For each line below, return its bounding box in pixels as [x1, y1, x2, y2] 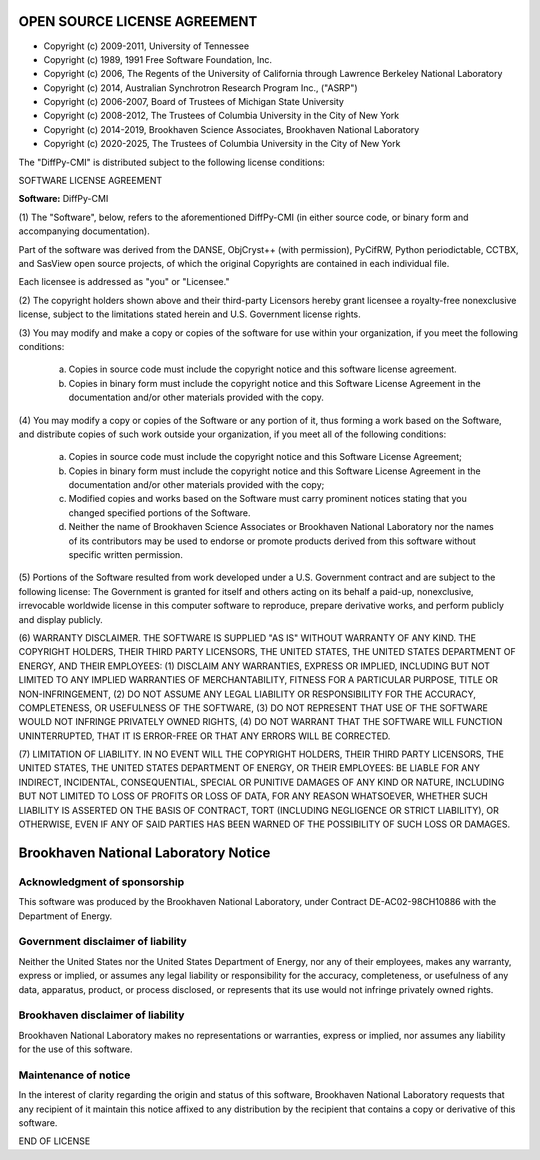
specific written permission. [68, 549, 184, 561]
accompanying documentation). [18, 225, 150, 237]
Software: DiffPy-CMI [18, 193, 109, 205]
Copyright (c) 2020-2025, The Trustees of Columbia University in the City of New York [43, 138, 401, 150]
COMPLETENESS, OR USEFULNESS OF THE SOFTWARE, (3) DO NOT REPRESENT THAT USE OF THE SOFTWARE [18, 701, 489, 714]
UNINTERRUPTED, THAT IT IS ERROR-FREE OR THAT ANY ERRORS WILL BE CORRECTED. [18, 730, 391, 742]
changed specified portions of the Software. [68, 506, 251, 519]
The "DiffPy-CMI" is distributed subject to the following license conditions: [18, 156, 325, 168]
